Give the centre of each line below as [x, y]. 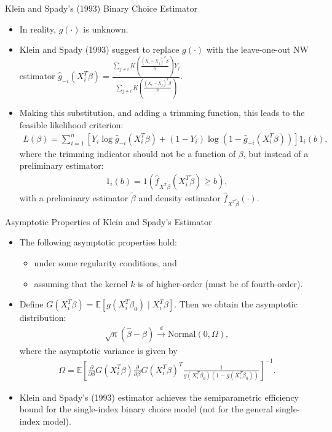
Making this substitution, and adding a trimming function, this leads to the [162, 113]
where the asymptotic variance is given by [98, 350]
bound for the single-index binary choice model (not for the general [146, 409]
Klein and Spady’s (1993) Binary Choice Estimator [101, 8]
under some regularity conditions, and [105, 263]
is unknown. [106, 29]
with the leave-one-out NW [257, 49]
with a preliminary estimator [74, 198]
